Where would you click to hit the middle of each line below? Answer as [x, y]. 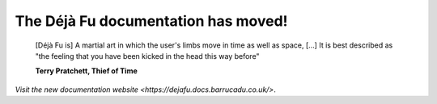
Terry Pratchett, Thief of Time [86, 71]
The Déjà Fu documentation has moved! [151, 21]
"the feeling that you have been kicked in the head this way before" [147, 56]
